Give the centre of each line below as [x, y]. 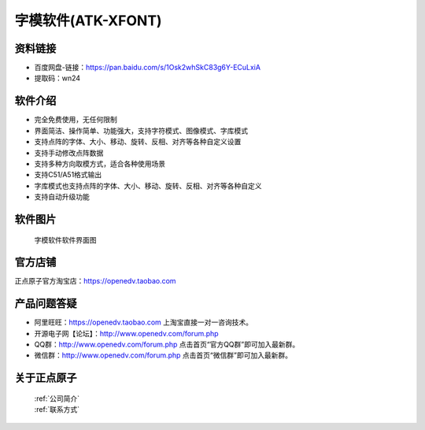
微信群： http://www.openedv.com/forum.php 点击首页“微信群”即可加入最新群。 [163, 355]
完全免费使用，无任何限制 [76, 120]
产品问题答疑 [46, 304]
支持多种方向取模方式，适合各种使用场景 [100, 163]
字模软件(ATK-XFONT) [88, 20]
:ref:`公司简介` [57, 398]
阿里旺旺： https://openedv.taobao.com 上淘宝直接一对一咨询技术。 [144, 322]
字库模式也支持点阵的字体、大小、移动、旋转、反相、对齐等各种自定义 [148, 186]
